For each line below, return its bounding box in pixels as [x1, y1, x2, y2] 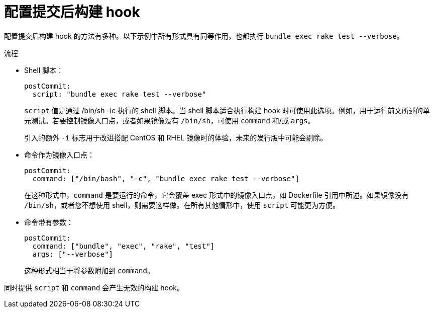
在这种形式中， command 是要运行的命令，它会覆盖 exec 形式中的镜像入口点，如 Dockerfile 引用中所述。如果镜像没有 [24, 190, 409, 199]
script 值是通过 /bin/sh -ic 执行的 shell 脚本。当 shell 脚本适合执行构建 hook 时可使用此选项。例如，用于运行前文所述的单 [24, 106, 430, 115]
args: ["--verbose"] [32, 250, 114, 258]
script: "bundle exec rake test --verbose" [32, 90, 206, 98]
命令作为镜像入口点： [24, 150, 94, 159]
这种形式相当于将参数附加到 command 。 [24, 266, 154, 275]
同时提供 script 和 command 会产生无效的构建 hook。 [4, 283, 184, 292]
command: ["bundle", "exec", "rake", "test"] [32, 242, 215, 250]
